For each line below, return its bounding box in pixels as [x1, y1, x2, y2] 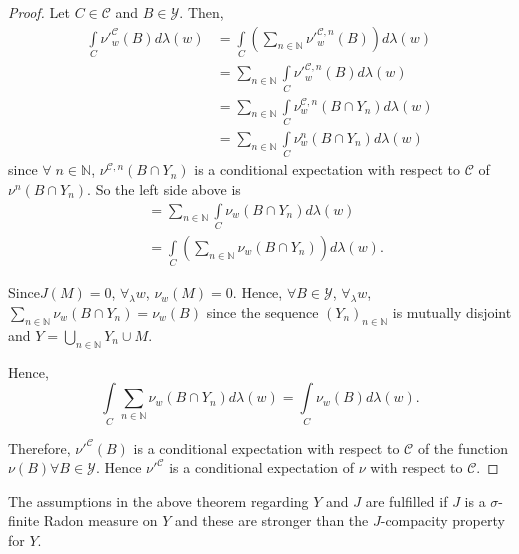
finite [8, 510, 40, 531]
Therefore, [8, 437, 71, 458]
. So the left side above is [87, 178, 241, 199]
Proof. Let [8, 2, 70, 22]
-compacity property [380, 510, 505, 531]
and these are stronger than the [175, 510, 369, 531]
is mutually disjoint [392, 302, 512, 323]
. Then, [179, 2, 224, 22]
